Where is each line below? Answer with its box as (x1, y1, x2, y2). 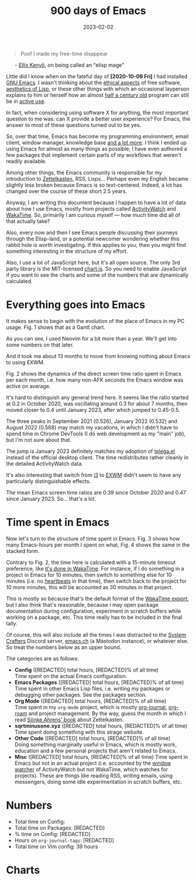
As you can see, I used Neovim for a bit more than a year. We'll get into (6, 335, 177, 342)
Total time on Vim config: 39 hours (14, 843, 98, 850)
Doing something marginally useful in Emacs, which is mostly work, (14, 741, 177, 748)
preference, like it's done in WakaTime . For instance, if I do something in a (6, 565, 184, 572)
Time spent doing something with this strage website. (14, 728, 145, 735)
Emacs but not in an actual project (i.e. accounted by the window (14, 759, 171, 766)
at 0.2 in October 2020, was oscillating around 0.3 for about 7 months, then (6, 400, 188, 407)
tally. (6, 620, 18, 627)
